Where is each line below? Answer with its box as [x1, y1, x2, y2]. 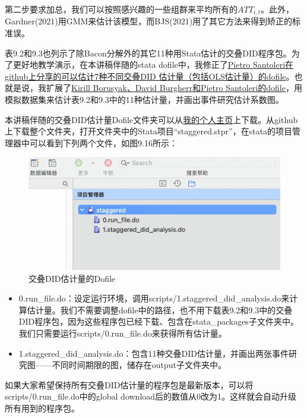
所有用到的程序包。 [5, 401, 80, 414]
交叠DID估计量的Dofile [29, 272, 116, 284]
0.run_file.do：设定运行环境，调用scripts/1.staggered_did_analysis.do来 [18, 292, 290, 304]
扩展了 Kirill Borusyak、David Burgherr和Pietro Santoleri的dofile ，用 [46, 81, 302, 94]
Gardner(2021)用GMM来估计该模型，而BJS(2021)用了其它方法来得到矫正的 [5, 15, 293, 27]
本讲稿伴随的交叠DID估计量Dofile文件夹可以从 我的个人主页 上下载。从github [5, 113, 298, 125]
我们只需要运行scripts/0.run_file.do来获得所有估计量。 [18, 327, 227, 339]
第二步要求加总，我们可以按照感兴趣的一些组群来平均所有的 [5, 3, 238, 15]
